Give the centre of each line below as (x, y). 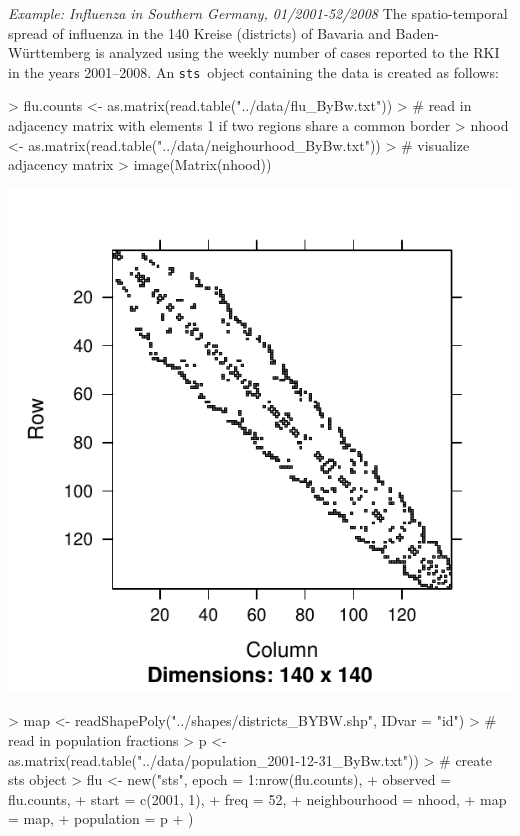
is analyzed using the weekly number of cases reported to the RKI (297, 52)
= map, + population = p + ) (101, 818)
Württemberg (49, 52)
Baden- (417, 32)
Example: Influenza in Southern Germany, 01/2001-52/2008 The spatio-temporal (258, 13)
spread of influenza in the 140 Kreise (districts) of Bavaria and (199, 32)
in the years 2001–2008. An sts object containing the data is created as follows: (253, 71)
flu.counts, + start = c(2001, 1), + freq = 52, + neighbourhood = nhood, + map (257, 798)
